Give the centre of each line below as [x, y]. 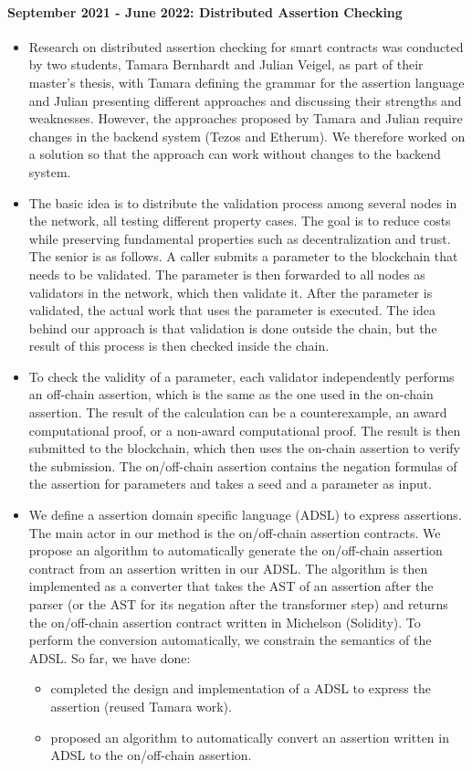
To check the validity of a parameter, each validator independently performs [241, 376]
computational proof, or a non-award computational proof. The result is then [245, 430]
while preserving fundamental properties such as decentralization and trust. [240, 238]
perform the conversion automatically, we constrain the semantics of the [230, 640]
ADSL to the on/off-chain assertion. [151, 755]
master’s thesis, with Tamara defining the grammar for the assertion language [246, 82]
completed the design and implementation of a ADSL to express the [241, 688]
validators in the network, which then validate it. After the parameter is [231, 292]
